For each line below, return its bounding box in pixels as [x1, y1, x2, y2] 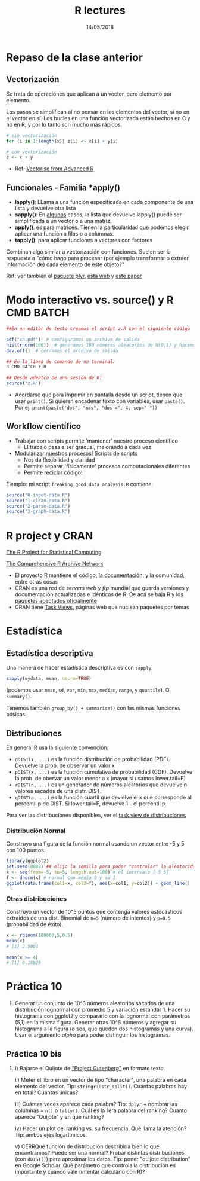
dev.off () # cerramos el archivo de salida [6, 347, 118, 353]
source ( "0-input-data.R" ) [6, 492, 70, 498]
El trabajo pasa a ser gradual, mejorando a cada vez [23, 443, 152, 450]
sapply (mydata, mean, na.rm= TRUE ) [6, 676, 92, 682]
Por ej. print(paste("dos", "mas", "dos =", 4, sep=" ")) [14, 404, 158, 411]
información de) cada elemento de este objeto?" [6, 261, 125, 268]
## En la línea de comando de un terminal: [6, 358, 116, 365]
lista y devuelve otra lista [14, 205, 76, 212]
